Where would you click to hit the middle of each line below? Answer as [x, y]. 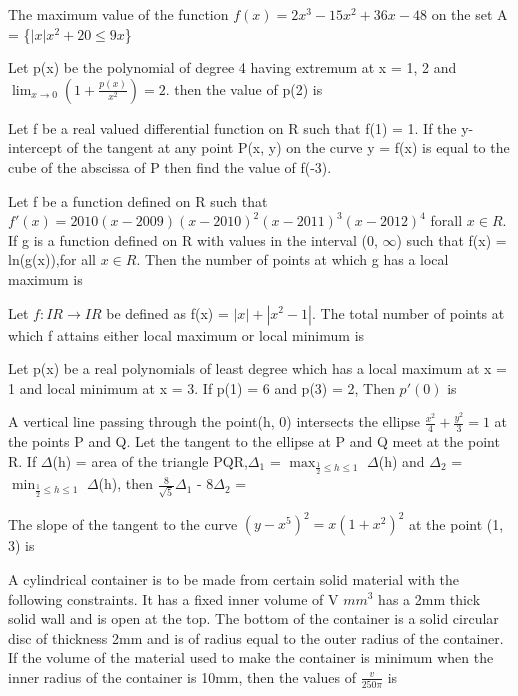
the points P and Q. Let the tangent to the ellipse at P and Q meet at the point [254, 441]
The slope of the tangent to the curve [123, 523]
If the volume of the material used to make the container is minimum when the [251, 657]
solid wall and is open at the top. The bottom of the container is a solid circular [253, 618]
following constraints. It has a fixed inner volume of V [173, 598]
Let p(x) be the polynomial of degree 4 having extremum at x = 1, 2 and [232, 67]
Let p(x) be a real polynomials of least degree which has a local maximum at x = [258, 368]
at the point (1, [456, 523]
